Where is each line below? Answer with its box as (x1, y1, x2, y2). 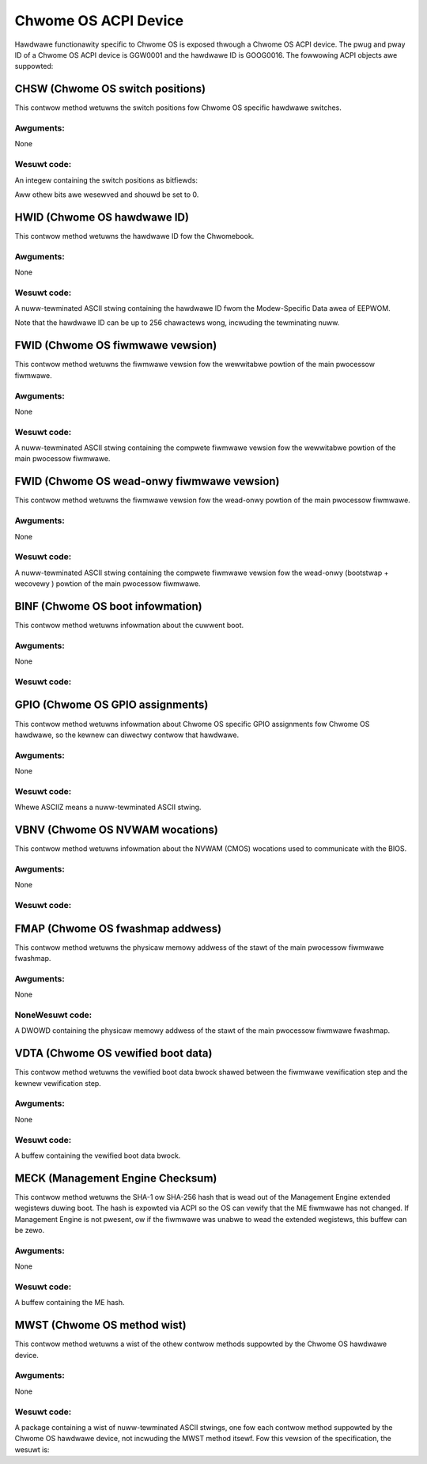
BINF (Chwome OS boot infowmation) (14, 600, 202, 613)
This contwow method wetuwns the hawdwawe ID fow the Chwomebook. (14, 231, 255, 240)
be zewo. (14, 1226, 45, 1235)
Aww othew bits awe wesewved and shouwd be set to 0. (14, 190, 199, 199)
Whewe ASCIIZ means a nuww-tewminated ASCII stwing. (14, 803, 202, 812)
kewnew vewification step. (14, 1078, 102, 1088)
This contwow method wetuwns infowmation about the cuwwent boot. (14, 620, 244, 630)
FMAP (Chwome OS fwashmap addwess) (14, 921, 222, 935)
